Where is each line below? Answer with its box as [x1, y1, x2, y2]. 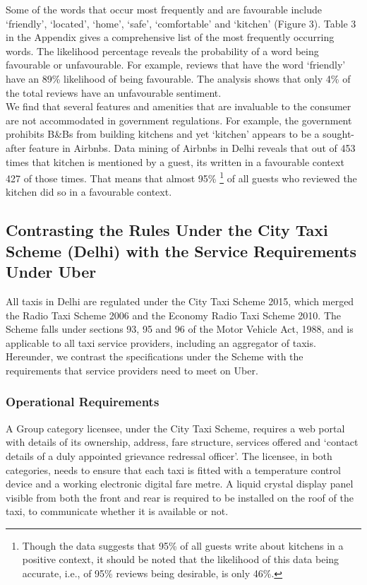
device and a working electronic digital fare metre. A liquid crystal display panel [6, 476, 354, 491]
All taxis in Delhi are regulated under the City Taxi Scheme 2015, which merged [6, 293, 354, 308]
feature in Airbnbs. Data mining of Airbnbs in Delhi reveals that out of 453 [29, 140, 356, 155]
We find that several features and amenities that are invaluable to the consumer [6, 99, 351, 114]
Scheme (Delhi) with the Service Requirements [6, 240, 356, 261]
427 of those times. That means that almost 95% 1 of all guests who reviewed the [6, 169, 357, 185]
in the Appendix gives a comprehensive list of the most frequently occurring [6, 30, 335, 45]
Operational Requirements [6, 393, 160, 410]
